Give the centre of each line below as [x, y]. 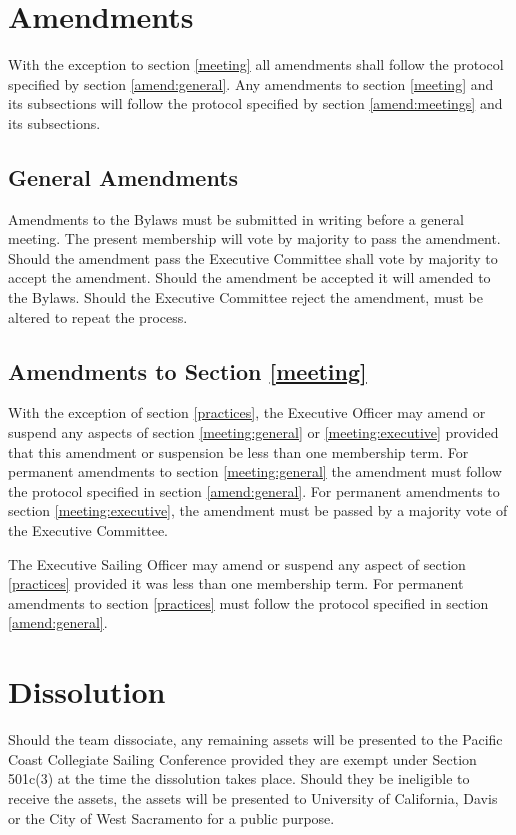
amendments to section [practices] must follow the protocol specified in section [248, 602]
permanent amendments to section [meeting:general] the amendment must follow [255, 471]
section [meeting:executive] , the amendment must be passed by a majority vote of [258, 510]
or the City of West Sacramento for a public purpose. [171, 817]
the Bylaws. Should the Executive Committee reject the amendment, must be [245, 297]
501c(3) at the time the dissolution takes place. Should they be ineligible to [239, 778]
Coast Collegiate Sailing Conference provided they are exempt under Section [242, 758]
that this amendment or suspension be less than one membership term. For [238, 451]
